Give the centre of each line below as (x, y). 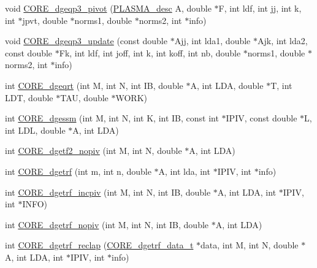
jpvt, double (45, 20)
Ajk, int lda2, (283, 41)
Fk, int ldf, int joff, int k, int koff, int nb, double (150, 52)
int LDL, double (35, 130)
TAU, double (84, 97)
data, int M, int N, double (250, 245)
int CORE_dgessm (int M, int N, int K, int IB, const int (112, 118)
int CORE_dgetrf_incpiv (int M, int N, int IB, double (108, 192)
